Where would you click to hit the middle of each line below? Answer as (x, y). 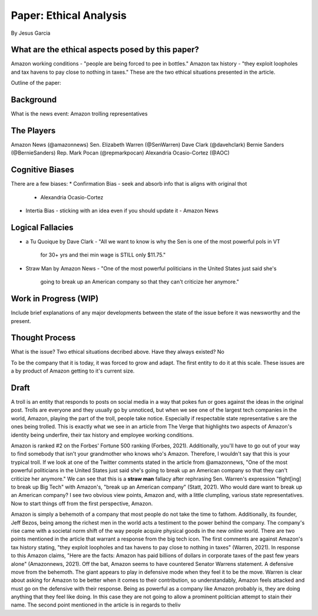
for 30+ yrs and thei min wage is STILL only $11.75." (103, 255)
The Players (33, 131)
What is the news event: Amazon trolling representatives (79, 114)
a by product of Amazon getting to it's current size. (73, 371)
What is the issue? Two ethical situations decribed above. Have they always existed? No (118, 352)
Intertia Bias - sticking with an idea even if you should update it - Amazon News (122, 211)
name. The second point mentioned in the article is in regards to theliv (96, 605)
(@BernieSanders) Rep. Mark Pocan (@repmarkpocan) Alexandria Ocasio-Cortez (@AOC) (120, 153)
